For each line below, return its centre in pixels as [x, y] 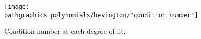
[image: [17, 7]
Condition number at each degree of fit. [65, 31]
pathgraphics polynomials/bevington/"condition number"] [101, 15]
